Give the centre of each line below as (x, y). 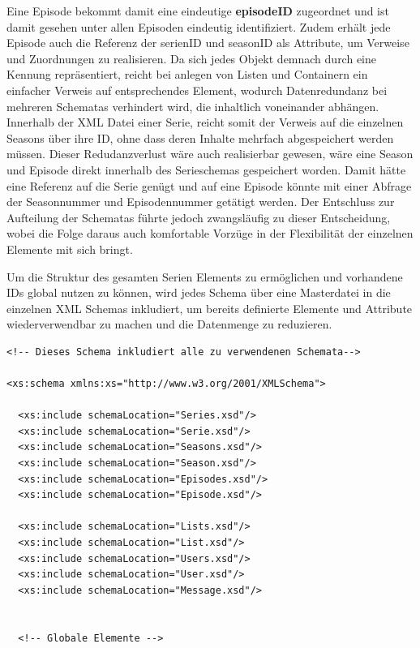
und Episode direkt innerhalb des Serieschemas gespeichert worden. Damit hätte (206, 169)
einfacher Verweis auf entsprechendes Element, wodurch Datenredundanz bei (197, 90)
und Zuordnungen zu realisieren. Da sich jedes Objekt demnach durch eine (191, 58)
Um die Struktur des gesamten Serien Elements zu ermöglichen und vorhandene (205, 276)
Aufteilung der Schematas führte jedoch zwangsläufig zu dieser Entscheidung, (199, 217)
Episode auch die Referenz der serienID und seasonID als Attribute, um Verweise (208, 43)
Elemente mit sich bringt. (70, 249)
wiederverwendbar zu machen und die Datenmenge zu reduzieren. (169, 324)
